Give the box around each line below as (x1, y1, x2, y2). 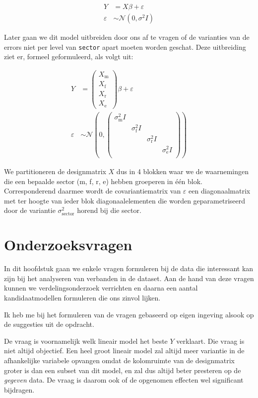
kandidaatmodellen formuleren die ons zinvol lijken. (4, 292, 161, 302)
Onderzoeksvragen (4, 234, 132, 255)
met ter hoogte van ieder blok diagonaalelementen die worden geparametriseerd (4, 195, 246, 205)
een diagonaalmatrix (189, 186, 251, 196)
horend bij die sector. (77, 205, 141, 215)
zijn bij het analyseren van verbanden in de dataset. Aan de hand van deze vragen (4, 273, 254, 283)
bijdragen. (4, 384, 35, 395)
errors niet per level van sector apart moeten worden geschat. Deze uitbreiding (4, 41, 246, 52)
